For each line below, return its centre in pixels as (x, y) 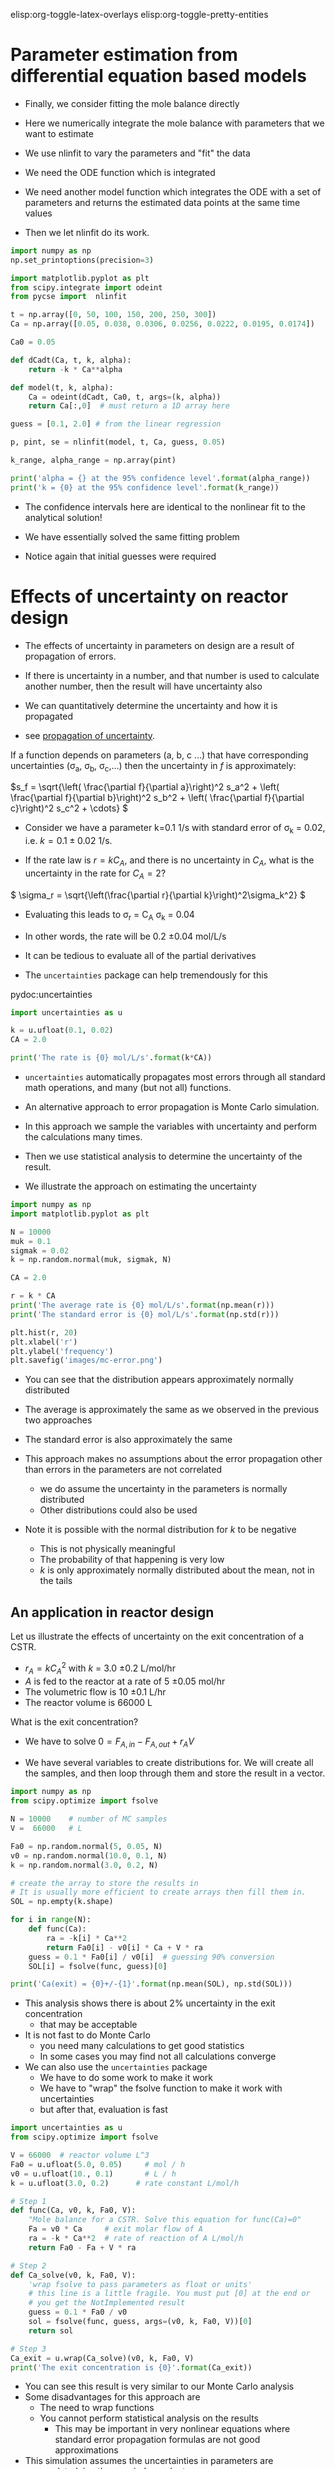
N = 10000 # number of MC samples (89, 1819)
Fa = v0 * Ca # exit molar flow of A (115, 2229)
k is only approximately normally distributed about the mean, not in (177, 1570)
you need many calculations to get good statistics (142, 2046)
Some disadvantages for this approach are (112, 2397)
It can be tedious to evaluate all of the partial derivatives (140, 955)
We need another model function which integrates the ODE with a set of (173, 191)
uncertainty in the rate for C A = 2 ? (95, 874)
